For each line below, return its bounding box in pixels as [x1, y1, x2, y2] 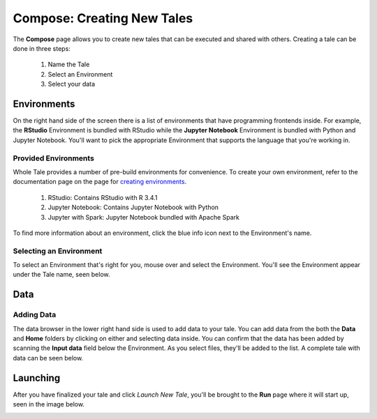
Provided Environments [13, 153, 94, 163]
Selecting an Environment [13, 246, 103, 256]
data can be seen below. [13, 353, 84, 362]
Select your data [47, 80, 96, 89]
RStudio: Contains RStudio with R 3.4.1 [47, 193, 158, 201]
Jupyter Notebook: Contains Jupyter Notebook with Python [47, 203, 219, 212]
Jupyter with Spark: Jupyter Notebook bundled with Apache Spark [47, 213, 240, 221]
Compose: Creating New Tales [13, 10, 193, 26]
